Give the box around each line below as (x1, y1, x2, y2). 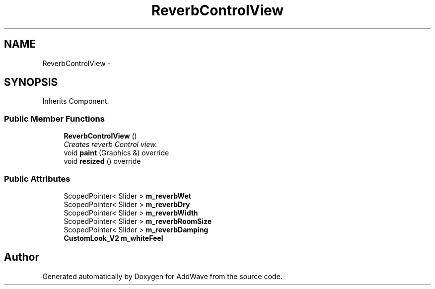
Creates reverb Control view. (64, 140, 157, 149)
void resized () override (64, 157, 141, 166)
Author (4, 251, 39, 264)
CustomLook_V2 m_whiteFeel (64, 233, 163, 242)
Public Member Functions (4, 113, 105, 124)
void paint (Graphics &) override (64, 148, 169, 157)
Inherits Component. (42, 97, 109, 106)
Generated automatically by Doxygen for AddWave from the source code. (42, 272, 283, 281)
